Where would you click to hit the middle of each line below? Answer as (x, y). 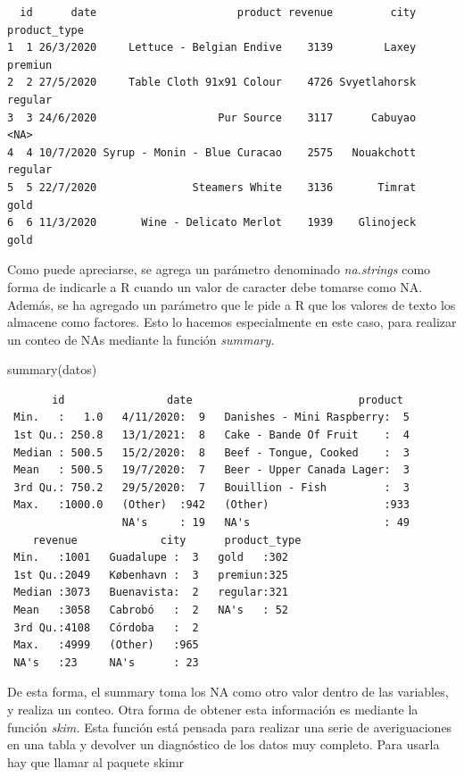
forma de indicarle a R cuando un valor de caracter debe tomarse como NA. (215, 286)
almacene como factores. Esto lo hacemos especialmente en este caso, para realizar (232, 322)
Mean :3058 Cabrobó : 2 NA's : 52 (151, 610)
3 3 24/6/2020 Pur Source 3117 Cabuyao (212, 117)
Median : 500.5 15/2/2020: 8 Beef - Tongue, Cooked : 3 (212, 452)
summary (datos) (52, 369)
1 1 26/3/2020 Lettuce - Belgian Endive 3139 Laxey (212, 48)
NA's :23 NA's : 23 (106, 662)
